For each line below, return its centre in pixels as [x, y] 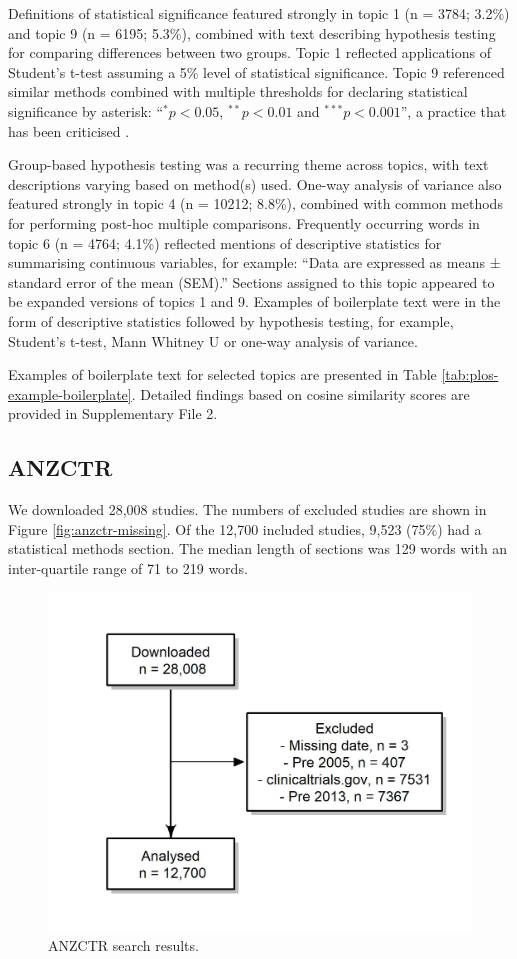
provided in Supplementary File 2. [113, 413]
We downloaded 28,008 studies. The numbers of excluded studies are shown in [247, 509]
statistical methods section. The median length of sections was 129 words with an [258, 548]
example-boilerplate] [70, 393]
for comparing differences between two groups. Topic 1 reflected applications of [250, 52]
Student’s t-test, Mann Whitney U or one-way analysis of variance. [213, 340]
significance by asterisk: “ [86, 110]
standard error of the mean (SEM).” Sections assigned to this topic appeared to [251, 281]
